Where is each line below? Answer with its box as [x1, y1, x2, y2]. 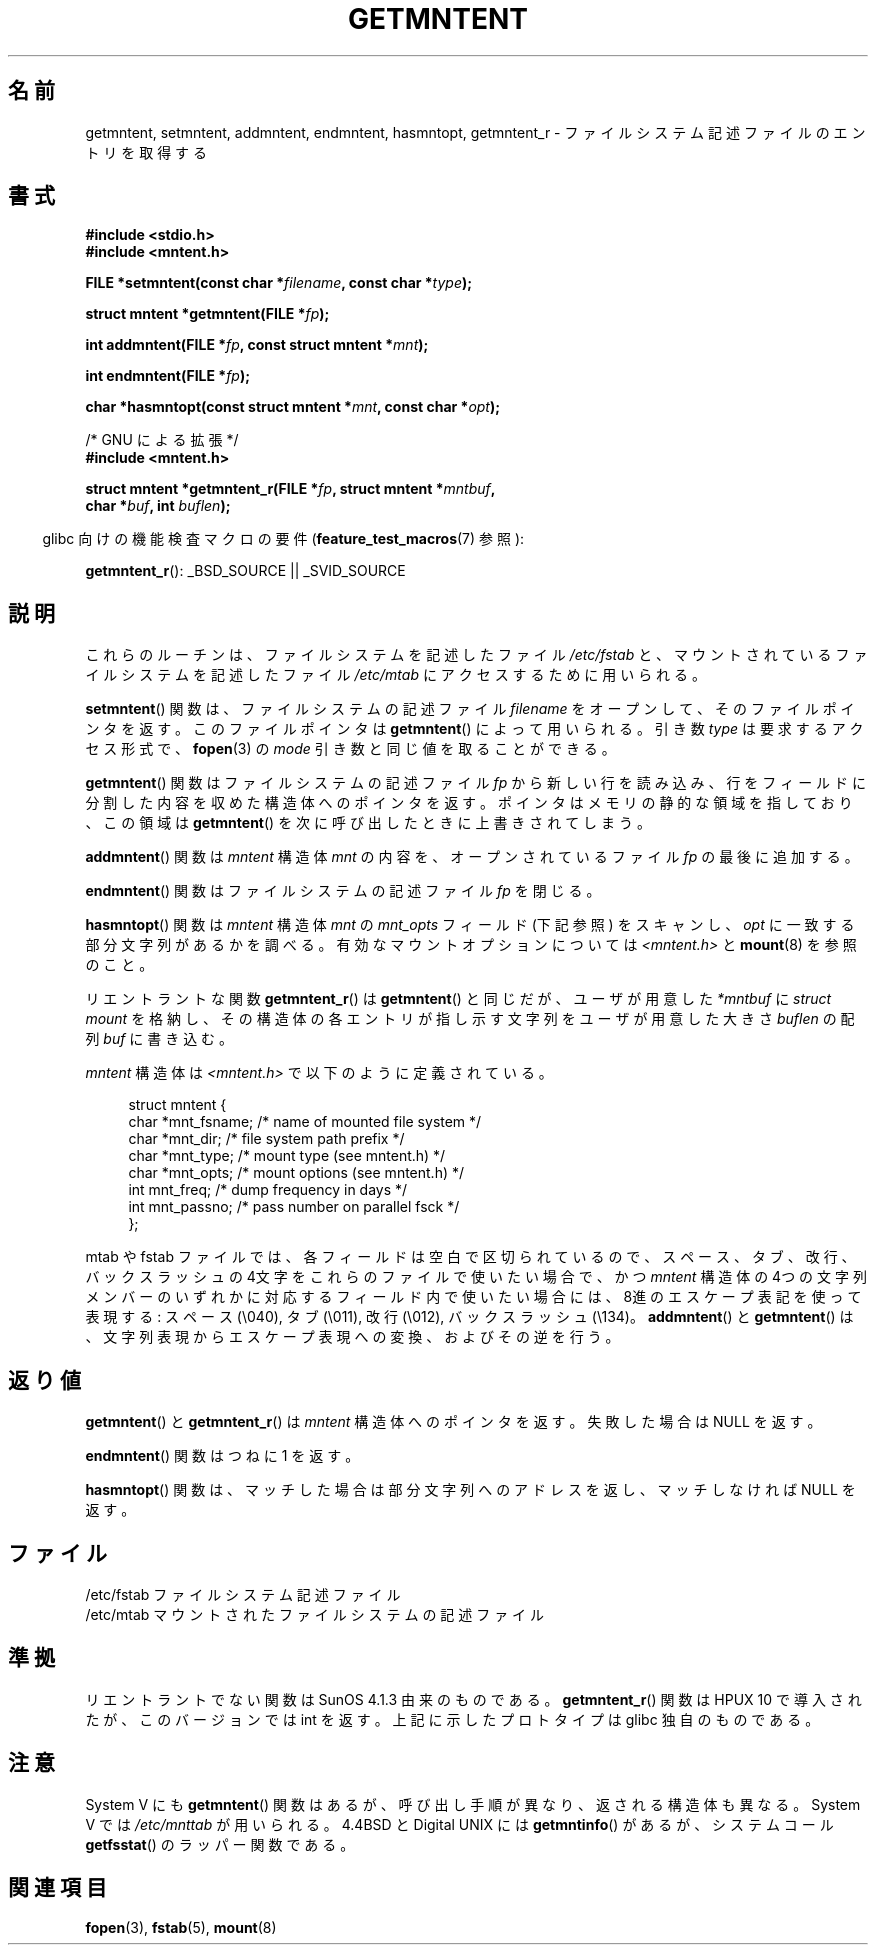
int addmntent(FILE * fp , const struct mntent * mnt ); [85, 336, 429, 354]
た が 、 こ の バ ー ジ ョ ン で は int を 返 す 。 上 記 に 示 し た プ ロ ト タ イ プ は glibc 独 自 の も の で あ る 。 [85, 1710, 820, 1728]
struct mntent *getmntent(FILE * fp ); [85, 305, 330, 323]
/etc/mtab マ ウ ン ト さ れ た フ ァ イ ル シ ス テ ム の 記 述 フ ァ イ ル [85, 1605, 545, 1623]
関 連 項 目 [8, 1875, 107, 1901]
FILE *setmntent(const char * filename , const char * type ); [85, 274, 473, 292]
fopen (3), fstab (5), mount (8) [85, 1918, 277, 1936]
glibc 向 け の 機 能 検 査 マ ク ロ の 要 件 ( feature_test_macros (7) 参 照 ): [42, 530, 525, 548]
